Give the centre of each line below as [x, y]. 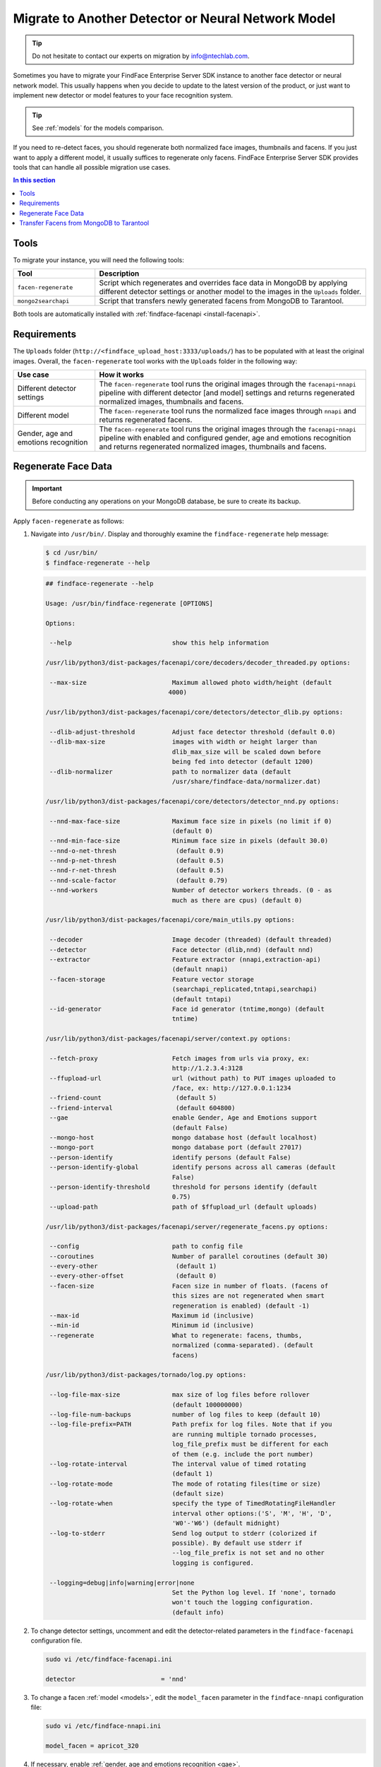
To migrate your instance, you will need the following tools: [99, 260]
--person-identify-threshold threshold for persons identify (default [183, 1187]
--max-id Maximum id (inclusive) [152, 1316]
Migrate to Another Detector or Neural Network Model [174, 18]
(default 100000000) [207, 1404]
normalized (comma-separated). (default [243, 1345]
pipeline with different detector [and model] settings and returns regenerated [227, 393]
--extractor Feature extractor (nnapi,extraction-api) [185, 959]
